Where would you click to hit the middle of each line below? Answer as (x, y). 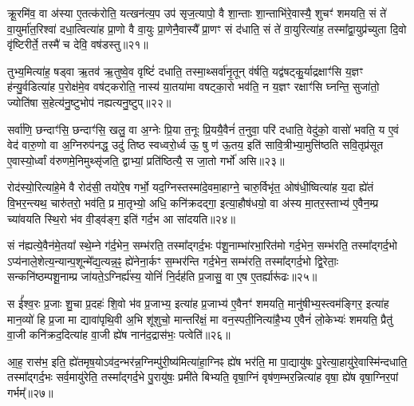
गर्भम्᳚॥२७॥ (30, 392)
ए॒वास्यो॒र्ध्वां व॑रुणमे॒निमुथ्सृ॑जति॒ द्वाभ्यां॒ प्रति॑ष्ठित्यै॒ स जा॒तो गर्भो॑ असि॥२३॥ (146, 160)
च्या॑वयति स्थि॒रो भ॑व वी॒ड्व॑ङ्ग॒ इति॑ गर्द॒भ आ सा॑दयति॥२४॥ (122, 218)
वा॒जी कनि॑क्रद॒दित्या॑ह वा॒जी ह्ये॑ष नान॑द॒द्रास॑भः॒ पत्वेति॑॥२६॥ (119, 335)
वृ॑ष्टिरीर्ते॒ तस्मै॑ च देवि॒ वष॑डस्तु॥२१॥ (78, 44)
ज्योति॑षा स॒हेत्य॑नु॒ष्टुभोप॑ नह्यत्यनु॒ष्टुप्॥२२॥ (89, 102)
